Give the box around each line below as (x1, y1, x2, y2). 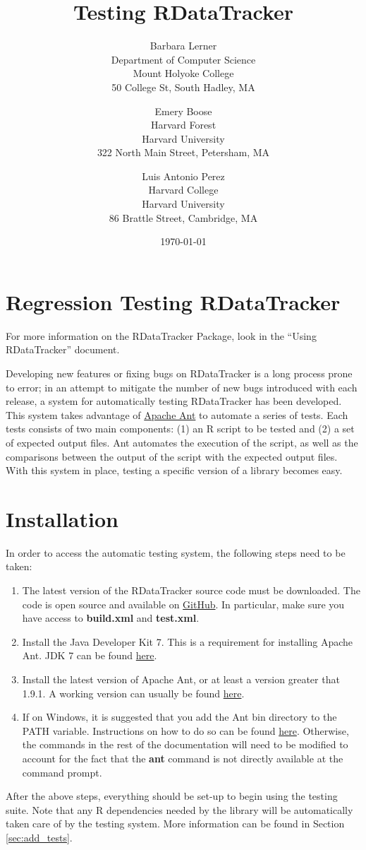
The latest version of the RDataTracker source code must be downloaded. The (22, 583, 360, 598)
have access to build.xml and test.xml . (22, 610, 200, 625)
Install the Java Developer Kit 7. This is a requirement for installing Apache (22, 634, 353, 649)
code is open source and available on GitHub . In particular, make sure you (22, 596, 345, 611)
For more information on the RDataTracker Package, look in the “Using (6, 328, 317, 343)
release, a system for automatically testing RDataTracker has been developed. (6, 394, 342, 408)
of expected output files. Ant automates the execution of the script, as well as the (6, 435, 358, 449)
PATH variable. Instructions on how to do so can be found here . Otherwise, (22, 723, 349, 738)
